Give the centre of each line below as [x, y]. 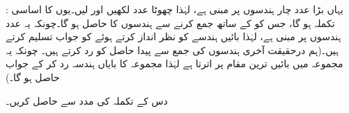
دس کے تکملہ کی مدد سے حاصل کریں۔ [87, 100]
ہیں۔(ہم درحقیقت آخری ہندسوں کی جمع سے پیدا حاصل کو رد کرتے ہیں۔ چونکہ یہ [172, 50]
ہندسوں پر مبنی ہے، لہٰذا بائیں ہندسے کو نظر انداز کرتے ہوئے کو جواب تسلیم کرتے [173, 36]
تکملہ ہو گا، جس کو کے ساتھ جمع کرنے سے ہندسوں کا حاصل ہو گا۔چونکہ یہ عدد [170, 23]
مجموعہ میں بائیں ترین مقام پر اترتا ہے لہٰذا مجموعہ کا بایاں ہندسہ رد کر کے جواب [174, 63]
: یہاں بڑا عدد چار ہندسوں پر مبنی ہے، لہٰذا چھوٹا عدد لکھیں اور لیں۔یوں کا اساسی [174, 9]
